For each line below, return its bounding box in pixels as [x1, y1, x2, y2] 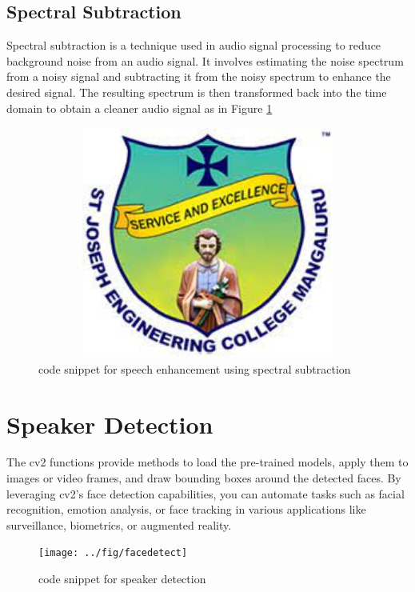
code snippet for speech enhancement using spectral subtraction [38, 360, 351, 377]
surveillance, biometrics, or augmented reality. [6, 516, 232, 533]
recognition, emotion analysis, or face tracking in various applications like [6, 501, 366, 518]
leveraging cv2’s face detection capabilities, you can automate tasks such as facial [6, 485, 405, 502]
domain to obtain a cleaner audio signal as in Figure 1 [6, 99, 273, 116]
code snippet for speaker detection [38, 570, 206, 587]
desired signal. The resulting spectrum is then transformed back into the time [6, 83, 387, 100]
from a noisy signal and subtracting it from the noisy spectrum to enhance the [6, 68, 391, 85]
